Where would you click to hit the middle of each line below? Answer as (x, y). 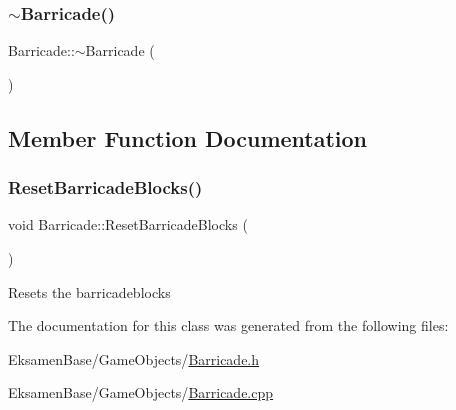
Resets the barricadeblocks (89, 291)
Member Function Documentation (188, 137)
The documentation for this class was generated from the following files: (228, 325)
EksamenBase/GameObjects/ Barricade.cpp (141, 392)
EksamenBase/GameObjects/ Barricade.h (134, 358)
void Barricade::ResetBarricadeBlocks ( (128, 224)
